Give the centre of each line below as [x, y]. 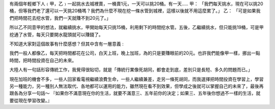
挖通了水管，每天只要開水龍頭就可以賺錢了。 [56, 34]
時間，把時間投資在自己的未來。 [43, 60]
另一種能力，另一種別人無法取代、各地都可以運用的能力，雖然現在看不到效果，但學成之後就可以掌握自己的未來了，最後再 [136, 86]
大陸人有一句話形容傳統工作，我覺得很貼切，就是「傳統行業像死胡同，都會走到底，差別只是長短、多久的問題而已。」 [131, 70]
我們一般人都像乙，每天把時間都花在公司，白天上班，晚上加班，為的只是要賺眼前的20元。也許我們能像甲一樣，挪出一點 [135, 53]
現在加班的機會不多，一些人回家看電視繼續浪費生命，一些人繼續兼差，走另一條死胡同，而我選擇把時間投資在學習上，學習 [136, 79]
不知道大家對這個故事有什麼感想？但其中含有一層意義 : [66, 44]
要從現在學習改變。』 [31, 100]
